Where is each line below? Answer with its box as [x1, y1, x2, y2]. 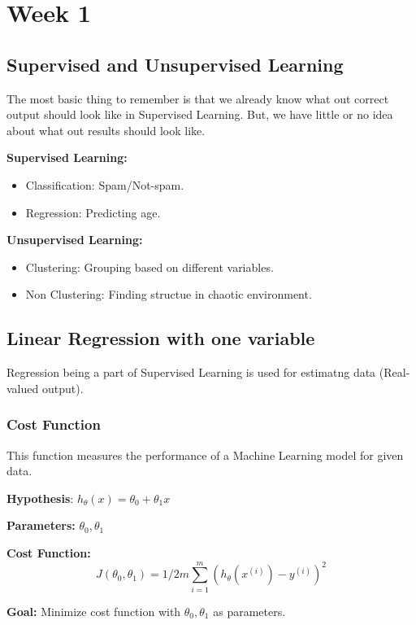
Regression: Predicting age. [25, 203, 161, 221]
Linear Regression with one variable [6, 326, 315, 351]
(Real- [379, 364, 410, 381]
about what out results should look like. [6, 121, 206, 138]
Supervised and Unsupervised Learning [6, 51, 344, 76]
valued [6, 379, 39, 396]
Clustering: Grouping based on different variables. [25, 258, 274, 275]
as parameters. [213, 602, 286, 619]
